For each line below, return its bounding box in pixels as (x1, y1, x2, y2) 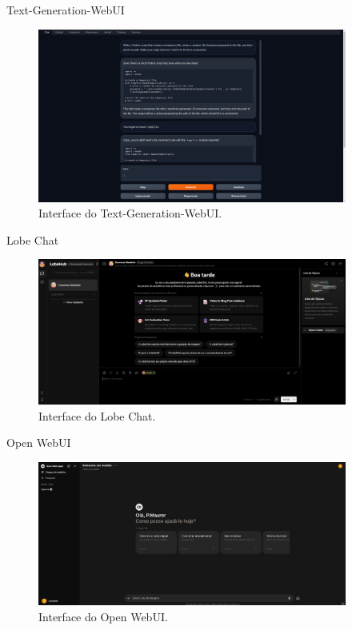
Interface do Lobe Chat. (38, 407, 156, 424)
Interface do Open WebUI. (38, 608, 168, 625)
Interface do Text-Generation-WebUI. (38, 205, 222, 221)
